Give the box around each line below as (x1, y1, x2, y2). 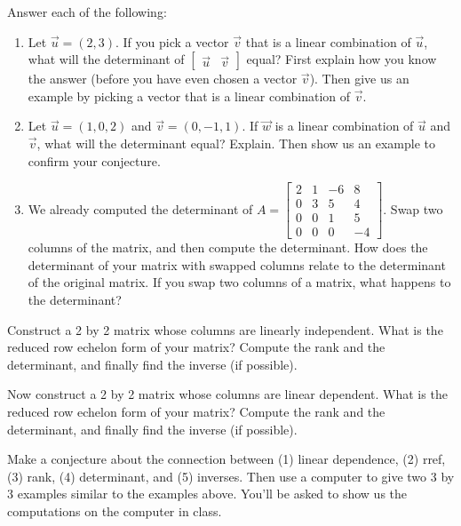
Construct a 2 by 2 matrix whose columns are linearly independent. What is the (7, 320, 443, 339)
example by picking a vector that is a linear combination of (28, 86, 351, 105)
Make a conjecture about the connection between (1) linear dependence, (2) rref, (7, 450, 446, 468)
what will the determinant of (28, 50, 185, 68)
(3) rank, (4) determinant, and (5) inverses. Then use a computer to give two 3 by (7, 466, 455, 485)
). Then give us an (309, 69, 409, 88)
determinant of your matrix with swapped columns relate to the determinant (28, 255, 446, 274)
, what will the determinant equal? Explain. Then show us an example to (36, 133, 435, 152)
